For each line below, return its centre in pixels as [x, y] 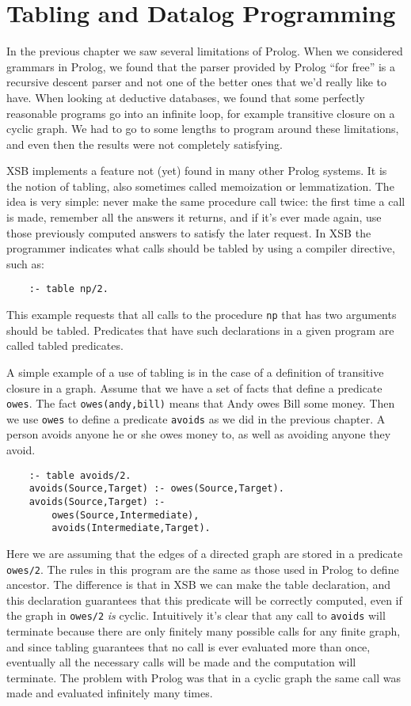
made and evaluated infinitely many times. [110, 693]
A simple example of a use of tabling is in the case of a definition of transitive [195, 372]
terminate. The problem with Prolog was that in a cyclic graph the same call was [204, 677]
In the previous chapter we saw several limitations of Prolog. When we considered [205, 51]
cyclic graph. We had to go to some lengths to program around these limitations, [203, 129]
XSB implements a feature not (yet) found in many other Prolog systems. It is [197, 171]
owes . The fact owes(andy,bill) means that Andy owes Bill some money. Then [201, 403]
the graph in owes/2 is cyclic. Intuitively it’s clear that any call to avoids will [196, 615]
